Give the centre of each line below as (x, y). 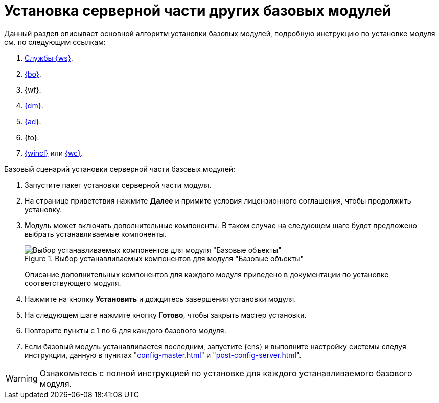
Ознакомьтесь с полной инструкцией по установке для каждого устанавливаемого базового (226, 373)
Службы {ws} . (49, 58)
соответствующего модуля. (73, 283)
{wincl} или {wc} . (54, 153)
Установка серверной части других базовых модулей (198, 11)
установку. (43, 209)
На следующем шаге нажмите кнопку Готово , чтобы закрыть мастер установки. (166, 315)
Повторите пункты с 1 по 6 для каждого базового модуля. (125, 330)
